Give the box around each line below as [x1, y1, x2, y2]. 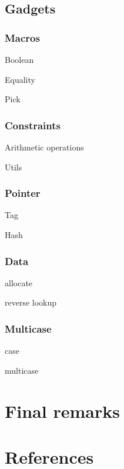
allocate [5, 276, 33, 289]
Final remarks [5, 398, 120, 423]
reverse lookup [5, 296, 57, 309]
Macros [5, 30, 40, 45]
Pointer [5, 186, 41, 200]
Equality [5, 73, 35, 85]
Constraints [5, 118, 61, 132]
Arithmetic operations [5, 141, 84, 153]
